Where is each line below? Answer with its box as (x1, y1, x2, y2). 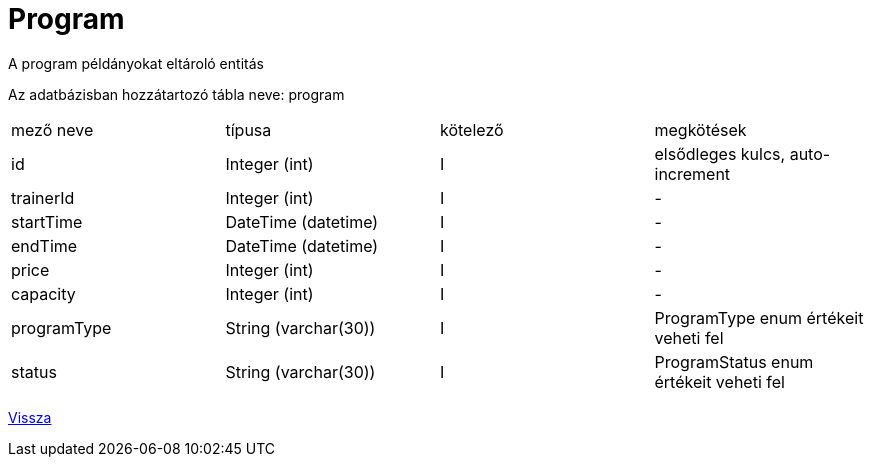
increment (654, 163, 731, 184)
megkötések (654, 119, 747, 140)
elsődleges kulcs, (654, 143, 786, 164)
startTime (11, 211, 83, 232)
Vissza (8, 408, 52, 426)
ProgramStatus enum (654, 351, 814, 372)
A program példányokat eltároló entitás (8, 54, 264, 72)
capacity (11, 283, 76, 304)
